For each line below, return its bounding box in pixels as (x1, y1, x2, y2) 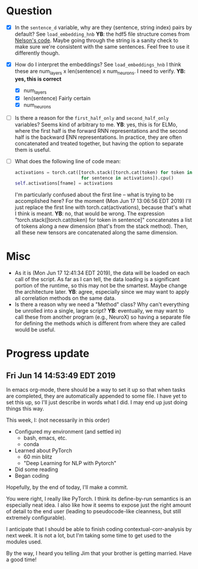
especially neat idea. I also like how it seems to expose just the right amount (6, 501, 191, 508)
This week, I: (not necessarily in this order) (6, 417, 111, 424)
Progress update (6, 347, 90, 360)
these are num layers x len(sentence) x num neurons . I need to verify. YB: (14, 68, 186, 76)
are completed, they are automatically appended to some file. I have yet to (6, 393, 187, 400)
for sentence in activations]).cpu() (80, 175, 174, 181)
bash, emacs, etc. (23, 434, 67, 441)
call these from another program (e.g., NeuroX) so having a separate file (14, 313, 191, 321)
